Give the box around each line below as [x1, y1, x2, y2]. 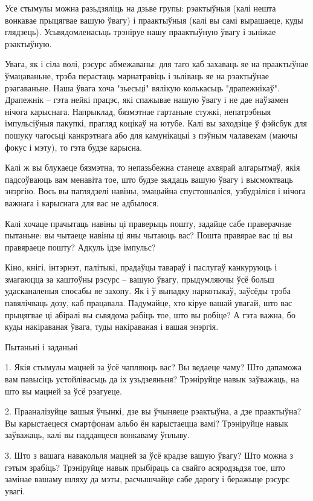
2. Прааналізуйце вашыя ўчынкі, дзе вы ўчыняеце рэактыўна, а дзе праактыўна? [5, 405, 302, 417]
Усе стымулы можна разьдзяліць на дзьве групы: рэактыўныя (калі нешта [5, 2, 276, 14]
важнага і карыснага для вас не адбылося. [5, 196, 159, 209]
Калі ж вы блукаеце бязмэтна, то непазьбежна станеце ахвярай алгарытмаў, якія [5, 161, 300, 174]
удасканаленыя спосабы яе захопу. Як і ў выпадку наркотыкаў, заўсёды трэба [5, 284, 291, 297]
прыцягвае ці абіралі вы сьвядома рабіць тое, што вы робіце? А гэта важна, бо [5, 308, 295, 321]
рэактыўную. [5, 37, 52, 50]
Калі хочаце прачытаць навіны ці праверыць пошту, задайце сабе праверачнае [5, 217, 292, 229]
